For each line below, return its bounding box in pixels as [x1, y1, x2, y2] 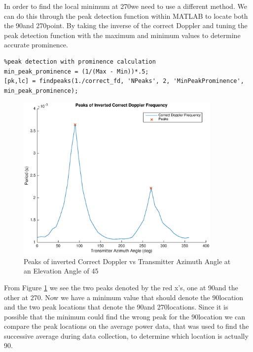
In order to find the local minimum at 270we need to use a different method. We [4, 1, 247, 11]
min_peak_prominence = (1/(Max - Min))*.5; [4, 68, 149, 75]
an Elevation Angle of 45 [24, 266, 99, 276]
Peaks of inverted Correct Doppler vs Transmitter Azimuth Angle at [24, 256, 231, 266]
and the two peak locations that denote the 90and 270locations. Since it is [4, 302, 228, 312]
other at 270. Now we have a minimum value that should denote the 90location [4, 292, 244, 302]
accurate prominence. [4, 39, 68, 50]
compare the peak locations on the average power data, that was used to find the [4, 321, 249, 331]
